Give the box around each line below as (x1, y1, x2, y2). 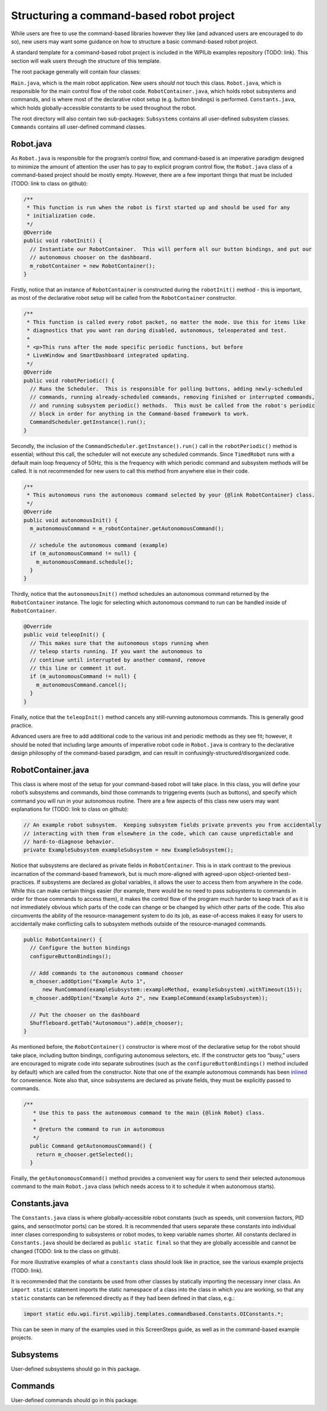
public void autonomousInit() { (23, 517, 118, 524)
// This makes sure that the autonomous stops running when (30, 639, 209, 647)
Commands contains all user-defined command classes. (11, 123, 146, 130)
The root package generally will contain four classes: (11, 69, 141, 76)
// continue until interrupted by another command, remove (30, 656, 206, 663)
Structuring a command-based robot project (11, 9, 235, 22)
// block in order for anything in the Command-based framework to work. (30, 411, 250, 417)
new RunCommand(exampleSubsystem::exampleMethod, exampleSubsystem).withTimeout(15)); (42, 986, 303, 993)
